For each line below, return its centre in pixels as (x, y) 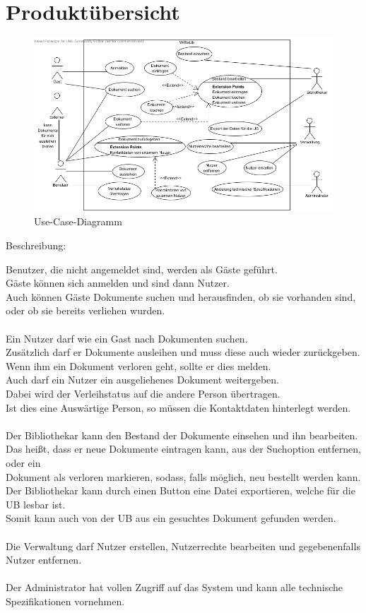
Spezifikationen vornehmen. (65, 601)
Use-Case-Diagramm (78, 221)
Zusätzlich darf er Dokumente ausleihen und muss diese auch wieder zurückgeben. (183, 352)
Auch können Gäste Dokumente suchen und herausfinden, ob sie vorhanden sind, (181, 296)
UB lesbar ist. (36, 504)
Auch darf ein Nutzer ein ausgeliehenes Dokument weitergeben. (143, 380)
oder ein (23, 462)
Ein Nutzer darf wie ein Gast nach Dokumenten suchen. (127, 338)
